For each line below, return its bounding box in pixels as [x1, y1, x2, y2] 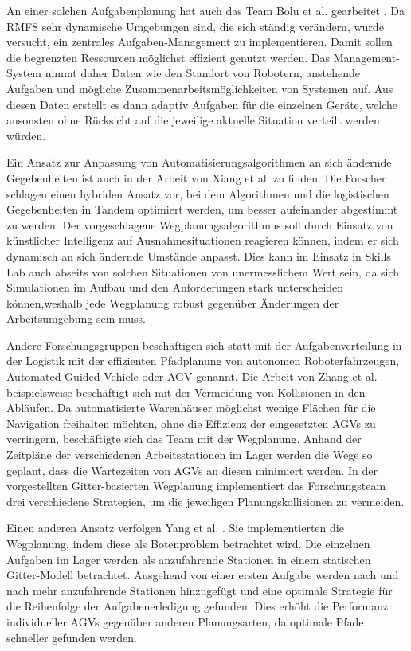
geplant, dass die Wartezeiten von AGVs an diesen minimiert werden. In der [6, 461, 378, 478]
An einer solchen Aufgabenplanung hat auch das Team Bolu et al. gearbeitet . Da [6, 2, 405, 18]
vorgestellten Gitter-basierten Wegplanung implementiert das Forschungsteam [6, 477, 386, 494]
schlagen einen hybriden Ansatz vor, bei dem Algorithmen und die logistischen [6, 185, 389, 202]
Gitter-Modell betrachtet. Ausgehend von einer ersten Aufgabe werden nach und [6, 567, 399, 583]
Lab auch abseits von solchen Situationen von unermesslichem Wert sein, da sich [6, 263, 400, 280]
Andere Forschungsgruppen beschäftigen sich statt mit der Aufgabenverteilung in [6, 336, 402, 353]
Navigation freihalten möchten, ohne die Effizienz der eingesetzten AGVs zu [6, 414, 376, 431]
